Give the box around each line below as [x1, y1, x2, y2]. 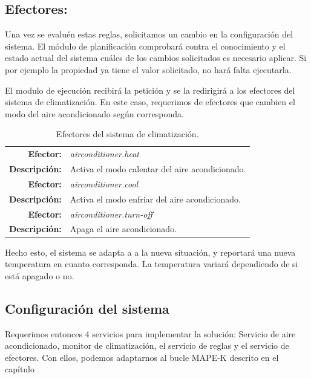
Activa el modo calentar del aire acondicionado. [70, 163, 246, 175]
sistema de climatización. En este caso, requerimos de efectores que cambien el [5, 96, 295, 108]
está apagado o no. [5, 269, 74, 282]
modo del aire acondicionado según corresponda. [5, 107, 184, 120]
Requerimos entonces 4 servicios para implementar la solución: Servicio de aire [5, 327, 296, 340]
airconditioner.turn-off [70, 207, 152, 220]
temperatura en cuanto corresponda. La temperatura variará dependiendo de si [5, 258, 298, 270]
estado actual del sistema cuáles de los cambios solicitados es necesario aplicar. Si [5, 51, 307, 64]
